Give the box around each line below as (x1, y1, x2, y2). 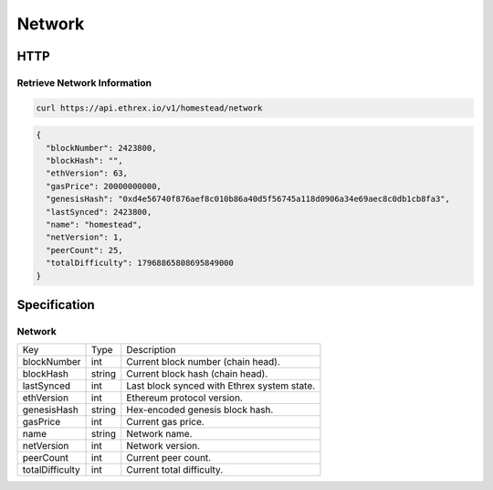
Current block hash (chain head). (126, 367, 268, 380)
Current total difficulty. (126, 463, 224, 476)
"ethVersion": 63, (46, 168, 128, 178)
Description (126, 344, 177, 357)
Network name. (126, 428, 193, 441)
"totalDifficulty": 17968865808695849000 (46, 258, 235, 269)
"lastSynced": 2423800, (46, 207, 152, 217)
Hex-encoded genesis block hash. (126, 403, 274, 416)
